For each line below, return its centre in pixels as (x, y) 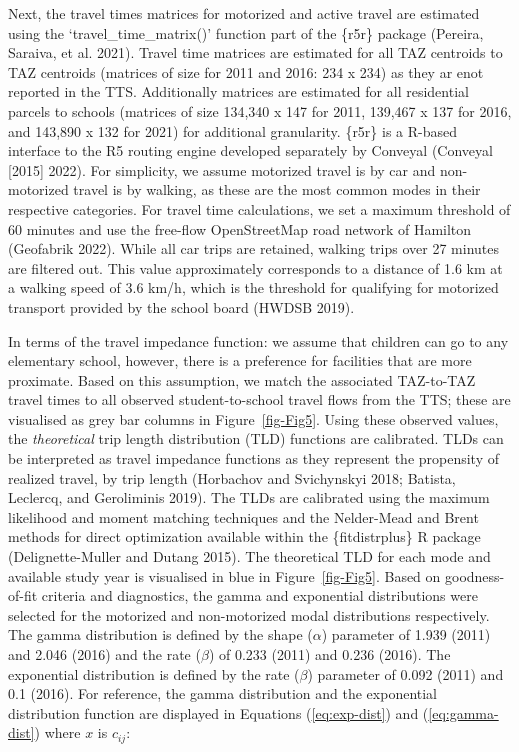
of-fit (23, 595)
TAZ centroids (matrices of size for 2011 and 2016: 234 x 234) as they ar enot (246, 71)
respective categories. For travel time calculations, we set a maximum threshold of (259, 208)
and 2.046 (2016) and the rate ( (104, 654)
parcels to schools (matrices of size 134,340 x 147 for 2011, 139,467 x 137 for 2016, (260, 110)
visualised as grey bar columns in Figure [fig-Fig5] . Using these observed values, (253, 418)
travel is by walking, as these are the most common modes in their (277, 189)
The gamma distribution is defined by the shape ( (160, 634)
